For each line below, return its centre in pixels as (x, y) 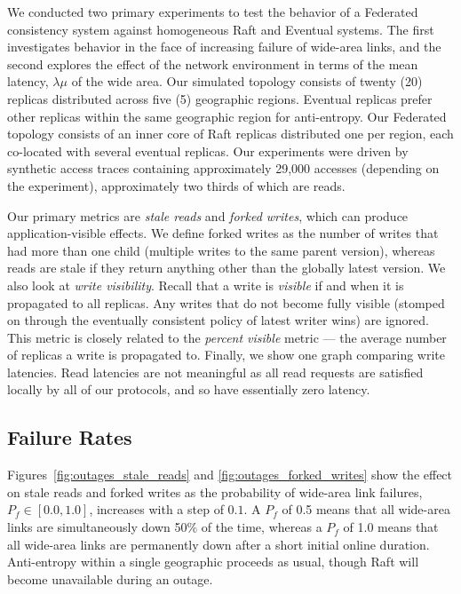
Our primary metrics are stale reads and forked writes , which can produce (208, 215)
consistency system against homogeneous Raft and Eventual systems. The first (221, 29)
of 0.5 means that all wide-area (366, 509)
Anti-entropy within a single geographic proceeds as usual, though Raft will (213, 562)
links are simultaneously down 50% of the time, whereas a (165, 527)
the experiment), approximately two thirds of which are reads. (176, 185)
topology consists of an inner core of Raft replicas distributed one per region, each (230, 134)
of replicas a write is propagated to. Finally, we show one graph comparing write (226, 355)
